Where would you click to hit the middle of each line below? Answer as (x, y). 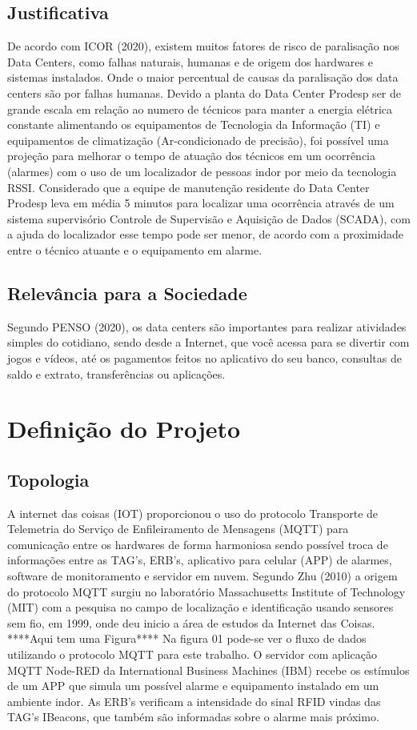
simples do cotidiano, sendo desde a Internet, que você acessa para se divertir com (208, 342)
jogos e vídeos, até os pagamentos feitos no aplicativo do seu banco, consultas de (204, 357)
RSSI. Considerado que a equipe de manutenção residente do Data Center (188, 187)
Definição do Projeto (124, 429)
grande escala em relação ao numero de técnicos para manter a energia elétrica (200, 108)
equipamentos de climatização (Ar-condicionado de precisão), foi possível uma (198, 140)
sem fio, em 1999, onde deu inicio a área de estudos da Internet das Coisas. (191, 622)
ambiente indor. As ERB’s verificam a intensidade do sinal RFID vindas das (194, 701)
